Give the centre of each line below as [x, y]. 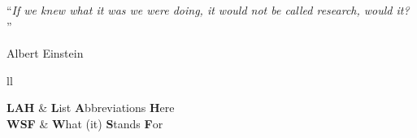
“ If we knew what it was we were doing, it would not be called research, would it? [208, 10]
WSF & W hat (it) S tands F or [85, 123]
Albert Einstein [45, 53]
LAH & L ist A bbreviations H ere [91, 108]
